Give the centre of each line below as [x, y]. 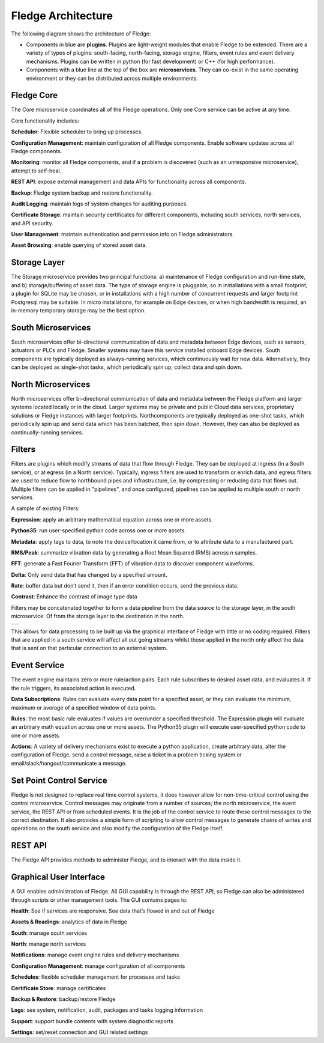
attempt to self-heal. [36, 171]
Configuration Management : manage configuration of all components [98, 966]
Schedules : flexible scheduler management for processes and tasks [95, 977]
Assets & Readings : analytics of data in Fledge [69, 922]
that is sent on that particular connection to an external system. [89, 648]
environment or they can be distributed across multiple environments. [112, 78]
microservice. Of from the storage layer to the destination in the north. [98, 616]
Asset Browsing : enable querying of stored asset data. [79, 245]
